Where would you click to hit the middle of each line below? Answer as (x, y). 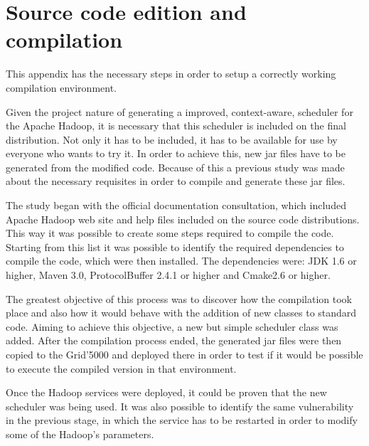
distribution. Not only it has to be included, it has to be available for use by (172, 139)
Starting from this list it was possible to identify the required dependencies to (175, 246)
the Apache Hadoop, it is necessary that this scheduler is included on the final (176, 126)
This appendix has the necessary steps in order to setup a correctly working (171, 74)
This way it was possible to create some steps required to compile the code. (170, 233)
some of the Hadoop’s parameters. (80, 434)
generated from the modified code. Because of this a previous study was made (175, 167)
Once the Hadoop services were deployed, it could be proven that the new (166, 392)
